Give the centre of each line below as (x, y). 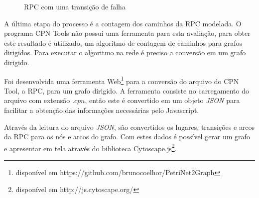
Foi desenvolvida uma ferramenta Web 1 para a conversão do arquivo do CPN (122, 80)
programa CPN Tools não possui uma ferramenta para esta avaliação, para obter (127, 33)
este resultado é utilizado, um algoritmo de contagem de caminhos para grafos (123, 43)
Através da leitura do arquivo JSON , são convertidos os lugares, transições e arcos (129, 127)
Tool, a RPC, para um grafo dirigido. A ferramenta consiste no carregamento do (127, 90)
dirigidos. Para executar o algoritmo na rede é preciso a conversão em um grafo (125, 52)
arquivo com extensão (37, 100)
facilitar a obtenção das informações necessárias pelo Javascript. (102, 110)
